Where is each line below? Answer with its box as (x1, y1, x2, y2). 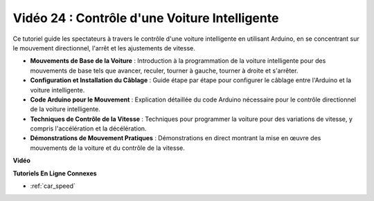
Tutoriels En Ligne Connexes (12, 169, 97, 178)
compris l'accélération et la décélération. (30, 124, 147, 133)
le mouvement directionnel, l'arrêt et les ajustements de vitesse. (12, 44, 195, 52)
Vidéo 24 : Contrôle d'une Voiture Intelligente (12, 10, 279, 26)
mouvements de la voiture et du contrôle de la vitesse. (30, 144, 185, 152)
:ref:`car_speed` (30, 182, 75, 190)
